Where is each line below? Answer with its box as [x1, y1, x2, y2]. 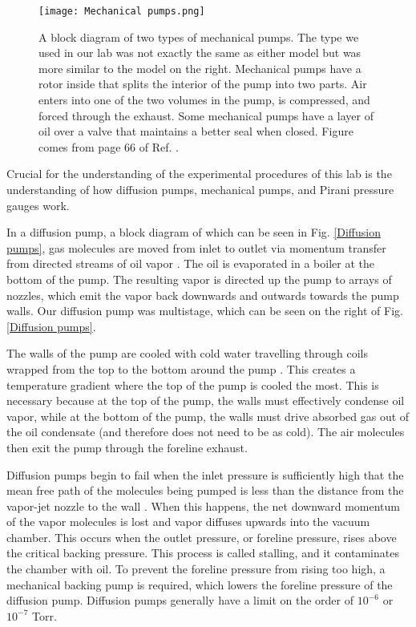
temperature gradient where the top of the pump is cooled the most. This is [6, 376, 379, 393]
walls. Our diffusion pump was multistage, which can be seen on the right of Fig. [6, 302, 403, 319]
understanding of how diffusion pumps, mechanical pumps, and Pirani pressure [6, 181, 394, 197]
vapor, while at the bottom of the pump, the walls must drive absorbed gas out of [6, 407, 410, 424]
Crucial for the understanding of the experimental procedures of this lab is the [6, 165, 392, 182]
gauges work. [6, 196, 70, 213]
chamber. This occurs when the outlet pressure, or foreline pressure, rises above [6, 528, 397, 545]
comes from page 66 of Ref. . [38, 138, 179, 155]
